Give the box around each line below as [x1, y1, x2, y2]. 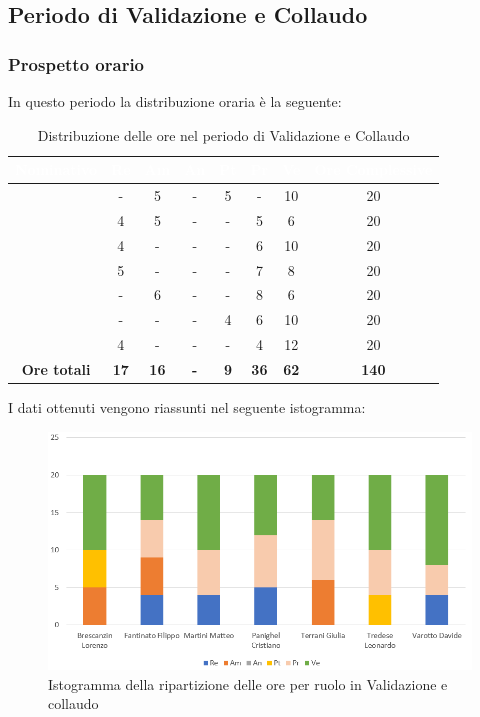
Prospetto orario [8, 51, 145, 76]
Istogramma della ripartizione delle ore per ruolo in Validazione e [48, 673, 448, 694]
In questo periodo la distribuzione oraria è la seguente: [8, 91, 342, 111]
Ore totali [21, 358, 91, 379]
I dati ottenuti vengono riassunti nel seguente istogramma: [8, 397, 366, 418]
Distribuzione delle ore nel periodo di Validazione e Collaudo [37, 124, 410, 145]
